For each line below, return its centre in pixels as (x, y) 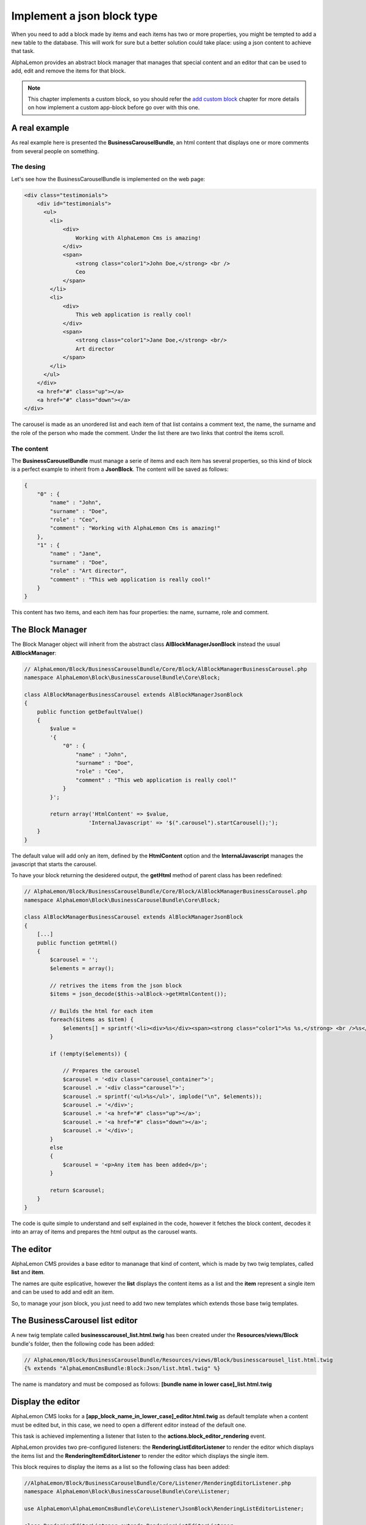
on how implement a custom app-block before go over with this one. (114, 107)
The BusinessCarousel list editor (74, 1321)
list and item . (28, 1272)
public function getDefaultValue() (90, 712)
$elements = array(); (82, 968)
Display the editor (46, 1402)
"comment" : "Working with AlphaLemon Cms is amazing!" (135, 528)
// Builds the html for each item (101, 1011)
